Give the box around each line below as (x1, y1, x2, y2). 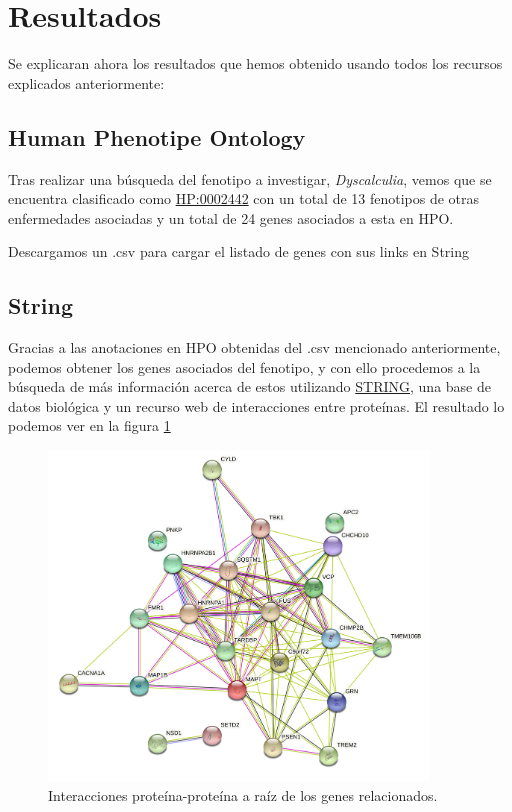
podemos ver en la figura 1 (8, 415, 171, 436)
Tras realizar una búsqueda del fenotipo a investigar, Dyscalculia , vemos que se (8, 168, 492, 189)
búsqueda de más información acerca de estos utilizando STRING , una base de (8, 376, 491, 397)
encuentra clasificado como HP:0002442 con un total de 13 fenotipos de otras (8, 188, 480, 209)
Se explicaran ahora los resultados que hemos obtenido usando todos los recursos (8, 53, 503, 74)
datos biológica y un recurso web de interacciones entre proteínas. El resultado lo (8, 395, 505, 416)
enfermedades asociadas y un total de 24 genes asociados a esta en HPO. (8, 207, 454, 228)
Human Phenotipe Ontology (8, 121, 306, 152)
